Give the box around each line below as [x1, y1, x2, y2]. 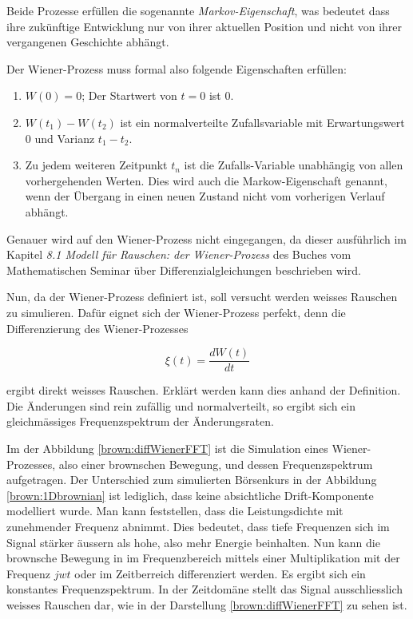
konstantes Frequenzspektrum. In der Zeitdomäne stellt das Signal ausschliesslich [6, 581, 403, 597]
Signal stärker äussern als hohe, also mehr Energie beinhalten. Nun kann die [6, 534, 380, 550]
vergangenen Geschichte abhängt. [6, 34, 169, 50]
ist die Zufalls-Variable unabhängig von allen [184, 157, 403, 173]
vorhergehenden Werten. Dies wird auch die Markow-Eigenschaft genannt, [25, 172, 387, 188]
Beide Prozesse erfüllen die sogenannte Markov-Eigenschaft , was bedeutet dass [6, 2, 390, 18]
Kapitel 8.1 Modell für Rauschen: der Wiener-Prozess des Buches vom [6, 246, 351, 263]
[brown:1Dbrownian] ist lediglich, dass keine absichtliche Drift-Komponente [6, 486, 374, 503]
